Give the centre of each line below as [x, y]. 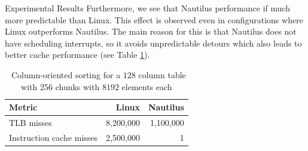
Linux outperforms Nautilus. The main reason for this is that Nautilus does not [151, 31]
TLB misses [31, 122]
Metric [23, 107]
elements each [147, 86]
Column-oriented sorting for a [66, 74]
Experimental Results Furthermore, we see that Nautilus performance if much [148, 8]
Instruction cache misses [54, 137]
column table [162, 74]
